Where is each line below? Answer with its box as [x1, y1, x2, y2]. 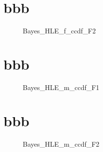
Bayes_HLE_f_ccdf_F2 [23, 26, 96, 36]
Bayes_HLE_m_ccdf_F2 [23, 138, 100, 149]
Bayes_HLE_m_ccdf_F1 [23, 82, 100, 92]
